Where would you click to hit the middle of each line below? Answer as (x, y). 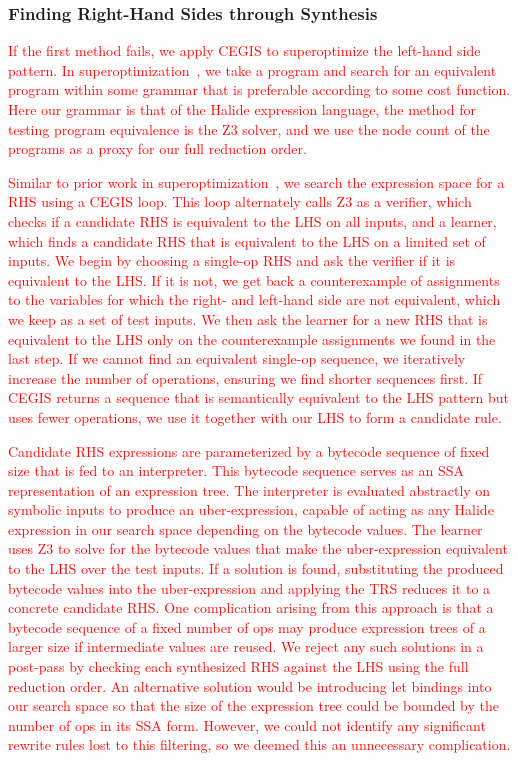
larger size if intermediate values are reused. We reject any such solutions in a (246, 646)
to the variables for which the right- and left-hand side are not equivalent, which (254, 299)
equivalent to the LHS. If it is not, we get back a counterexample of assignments (254, 279)
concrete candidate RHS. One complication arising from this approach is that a (251, 607)
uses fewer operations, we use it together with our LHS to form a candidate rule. (255, 416)
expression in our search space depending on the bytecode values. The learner (245, 528)
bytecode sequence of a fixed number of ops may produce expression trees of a (247, 626)
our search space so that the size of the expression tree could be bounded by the (253, 705)
